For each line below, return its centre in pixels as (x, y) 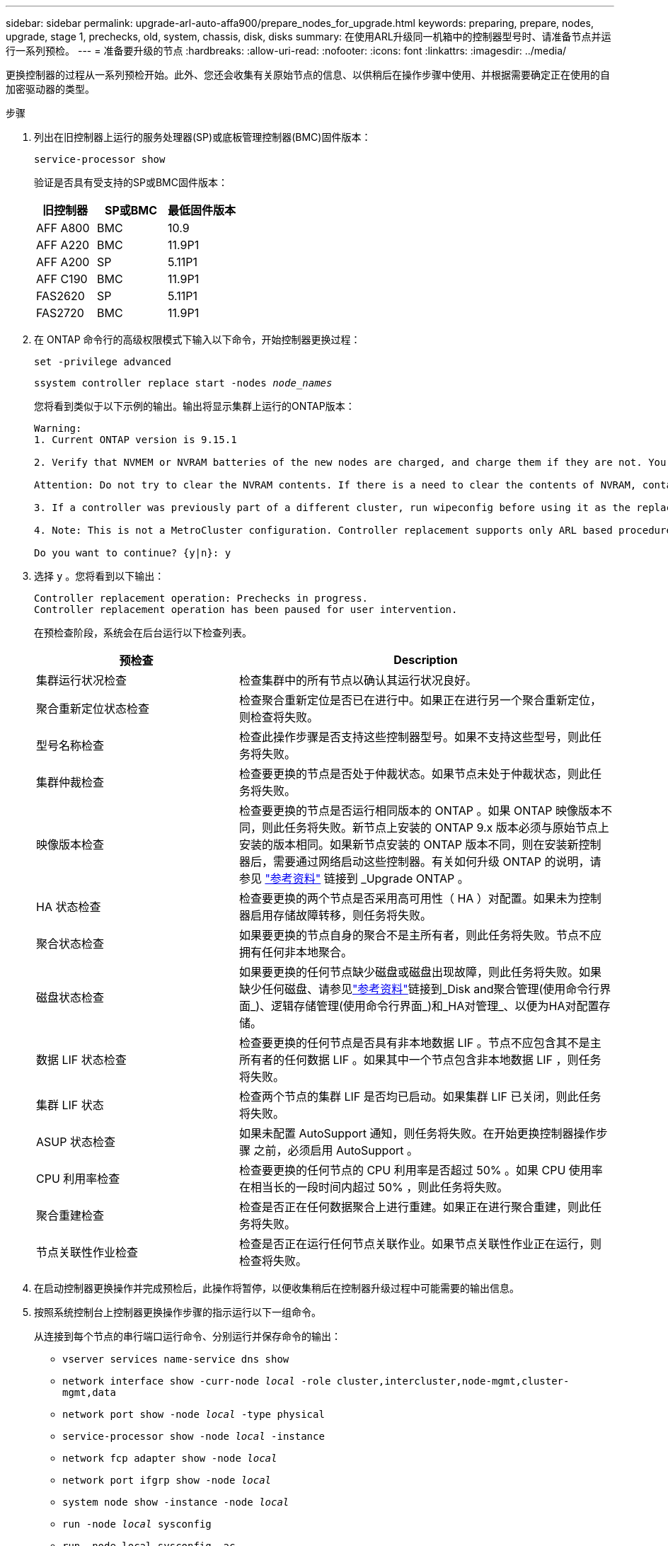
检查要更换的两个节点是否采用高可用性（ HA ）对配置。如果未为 (409, 898)
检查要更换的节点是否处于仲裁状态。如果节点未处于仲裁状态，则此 (414, 774)
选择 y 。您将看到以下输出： (99, 576)
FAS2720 (60, 313)
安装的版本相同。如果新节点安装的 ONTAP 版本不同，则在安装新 (409, 844)
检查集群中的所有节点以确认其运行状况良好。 (358, 680)
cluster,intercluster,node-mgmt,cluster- (453, 1381)
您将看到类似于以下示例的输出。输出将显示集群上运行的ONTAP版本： (195, 406)
